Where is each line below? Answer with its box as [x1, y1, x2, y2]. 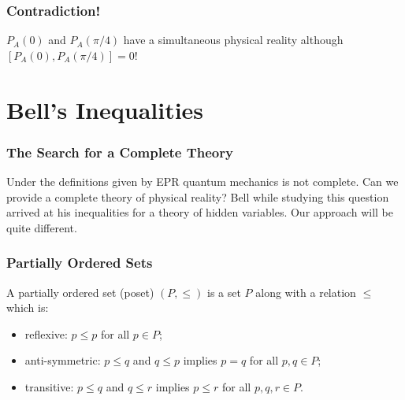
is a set [207, 283, 241, 300]
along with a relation [255, 283, 356, 300]
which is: [6, 299, 49, 316]
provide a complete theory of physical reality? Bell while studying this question [6, 188, 389, 205]
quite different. [6, 219, 77, 235]
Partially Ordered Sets [6, 253, 153, 272]
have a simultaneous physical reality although [123, 31, 344, 48]
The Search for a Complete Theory [6, 142, 233, 161]
